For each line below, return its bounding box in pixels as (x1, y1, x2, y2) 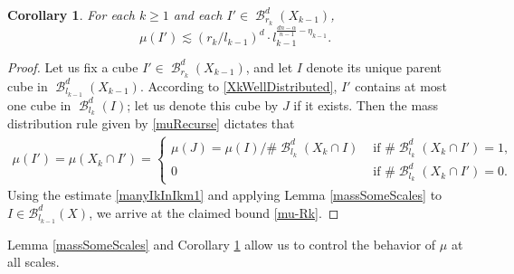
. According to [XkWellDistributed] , (139, 76, 338, 95)
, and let (245, 57, 293, 76)
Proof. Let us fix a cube (7, 57, 138, 76)
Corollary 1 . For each (7, 5, 135, 24)
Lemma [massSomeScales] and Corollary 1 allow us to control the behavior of (7, 234, 436, 253)
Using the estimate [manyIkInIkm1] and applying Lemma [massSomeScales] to (7, 185, 443, 204)
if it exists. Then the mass (293, 95, 439, 114)
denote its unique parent (306, 57, 443, 76)
